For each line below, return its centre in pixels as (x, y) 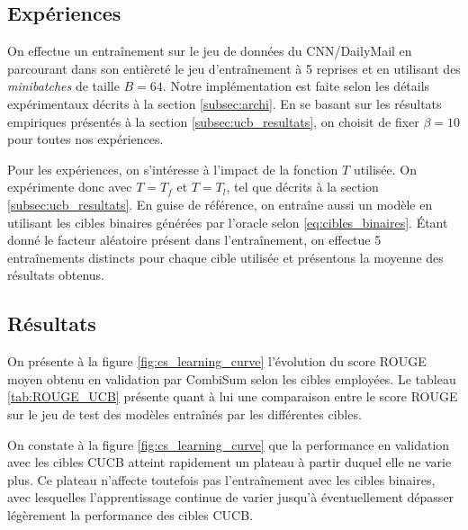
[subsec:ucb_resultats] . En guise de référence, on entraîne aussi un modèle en (220, 204)
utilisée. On (385, 169)
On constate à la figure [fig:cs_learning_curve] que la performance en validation (229, 444)
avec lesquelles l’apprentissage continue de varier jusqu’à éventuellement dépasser (231, 497)
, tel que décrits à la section (302, 187)
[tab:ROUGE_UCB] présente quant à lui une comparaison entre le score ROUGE (233, 396)
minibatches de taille (63, 86)
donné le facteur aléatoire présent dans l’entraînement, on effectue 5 (194, 240)
